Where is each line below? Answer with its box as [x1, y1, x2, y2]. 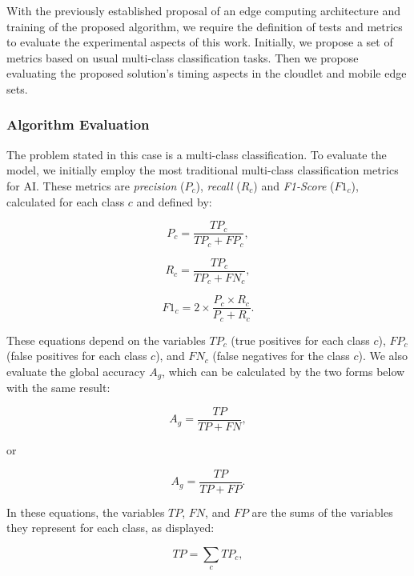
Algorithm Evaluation [6, 114, 150, 134]
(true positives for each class [231, 331, 370, 348]
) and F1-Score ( [253, 177, 335, 194]
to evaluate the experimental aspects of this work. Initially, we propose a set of [6, 34, 393, 50]
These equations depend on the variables [6, 331, 206, 348]
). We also [358, 347, 408, 364]
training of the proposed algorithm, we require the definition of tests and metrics [6, 18, 403, 34]
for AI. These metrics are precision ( [6, 177, 185, 194]
